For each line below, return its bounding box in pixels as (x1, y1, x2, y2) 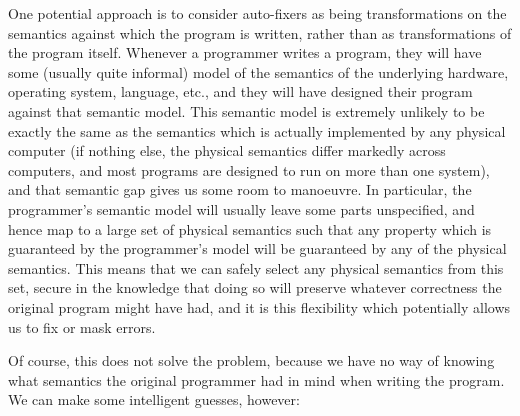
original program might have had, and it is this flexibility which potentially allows (8, 296, 511, 317)
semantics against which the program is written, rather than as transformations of (8, 22, 512, 43)
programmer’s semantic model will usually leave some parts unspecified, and (8, 198, 475, 219)
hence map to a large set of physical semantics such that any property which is (8, 218, 492, 239)
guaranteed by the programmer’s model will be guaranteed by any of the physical (8, 238, 507, 259)
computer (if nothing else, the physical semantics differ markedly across (8, 140, 446, 161)
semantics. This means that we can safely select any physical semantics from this (8, 257, 504, 278)
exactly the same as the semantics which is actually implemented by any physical (8, 120, 506, 141)
